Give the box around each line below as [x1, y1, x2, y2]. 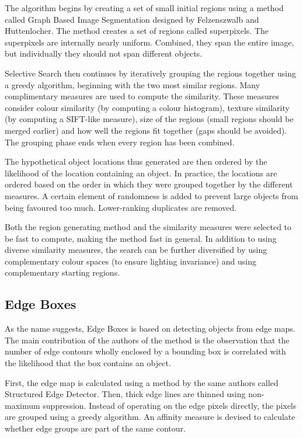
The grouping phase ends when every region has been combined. [5, 135, 235, 148]
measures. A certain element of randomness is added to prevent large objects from [5, 189, 298, 201]
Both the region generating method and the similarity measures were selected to [5, 221, 292, 233]
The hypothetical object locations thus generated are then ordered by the [5, 155, 267, 168]
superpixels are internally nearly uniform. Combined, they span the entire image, [5, 36, 294, 48]
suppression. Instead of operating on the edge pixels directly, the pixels [43, 399, 297, 411]
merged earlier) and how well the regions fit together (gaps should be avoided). [5, 124, 287, 136]
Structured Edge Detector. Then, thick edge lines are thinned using [5, 388, 246, 400]
